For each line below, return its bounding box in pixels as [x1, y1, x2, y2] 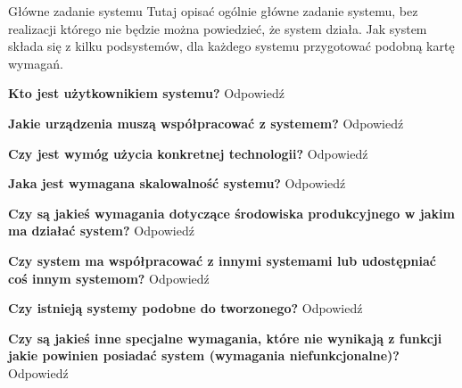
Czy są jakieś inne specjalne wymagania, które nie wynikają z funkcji [8, 328, 442, 347]
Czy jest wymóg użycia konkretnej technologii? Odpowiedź [8, 144, 368, 162]
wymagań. [8, 54, 63, 72]
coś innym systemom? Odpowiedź [8, 268, 210, 287]
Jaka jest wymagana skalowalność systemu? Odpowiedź [8, 174, 346, 193]
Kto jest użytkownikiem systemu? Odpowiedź [8, 84, 285, 103]
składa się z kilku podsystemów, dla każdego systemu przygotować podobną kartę [8, 37, 455, 55]
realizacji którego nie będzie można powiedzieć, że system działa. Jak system [8, 19, 427, 37]
